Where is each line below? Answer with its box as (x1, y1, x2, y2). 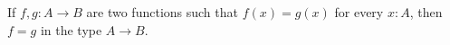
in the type (40, 20, 102, 39)
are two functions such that (86, 3, 238, 21)
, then (409, 3, 443, 21)
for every (334, 3, 384, 21)
